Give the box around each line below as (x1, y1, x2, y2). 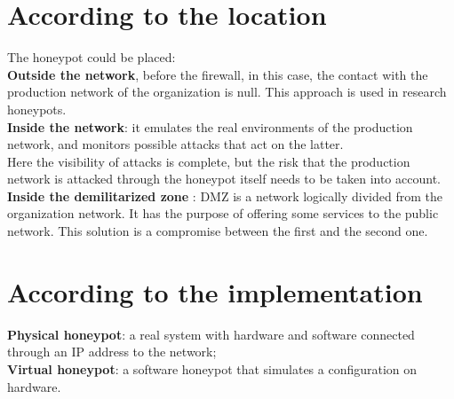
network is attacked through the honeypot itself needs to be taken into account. (7, 169, 441, 188)
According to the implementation (7, 273, 423, 309)
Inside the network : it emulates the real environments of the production (7, 117, 413, 136)
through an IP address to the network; (7, 342, 217, 361)
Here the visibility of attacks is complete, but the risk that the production (7, 152, 410, 170)
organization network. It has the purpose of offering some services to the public (7, 204, 439, 223)
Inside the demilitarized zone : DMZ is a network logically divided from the (7, 186, 442, 205)
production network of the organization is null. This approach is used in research (7, 82, 447, 101)
